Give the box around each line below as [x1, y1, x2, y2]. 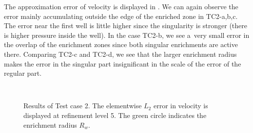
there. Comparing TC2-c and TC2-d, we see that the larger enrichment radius [4, 49, 237, 59]
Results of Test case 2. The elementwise [23, 100, 142, 111]
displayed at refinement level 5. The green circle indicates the [23, 110, 207, 120]
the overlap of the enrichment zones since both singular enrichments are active [4, 39, 238, 50]
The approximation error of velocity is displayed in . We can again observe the [4, 1, 238, 11]
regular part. [4, 68, 42, 78]
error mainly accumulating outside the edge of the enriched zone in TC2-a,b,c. [4, 11, 238, 21]
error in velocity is [153, 100, 208, 111]
